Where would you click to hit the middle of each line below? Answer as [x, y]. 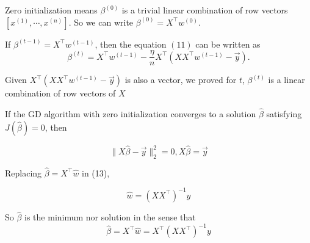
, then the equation [131, 44]
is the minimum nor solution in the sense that [110, 217]
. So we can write [101, 22]
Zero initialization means [51, 10]
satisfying [284, 114]
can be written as [228, 44]
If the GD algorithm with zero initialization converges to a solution [131, 114]
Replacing [23, 172]
